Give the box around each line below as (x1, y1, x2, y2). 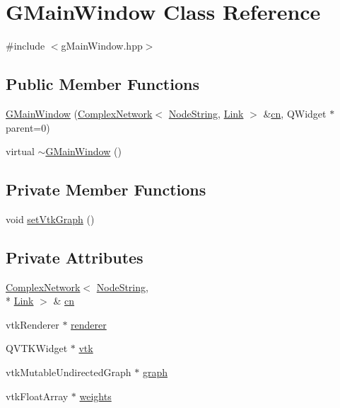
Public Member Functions (6, 73, 199, 95)
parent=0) (6, 120, 50, 135)
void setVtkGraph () (6, 211, 95, 226)
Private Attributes (6, 246, 143, 268)
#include (6, 38, 45, 53)
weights (79, 388, 112, 403)
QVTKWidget (6, 341, 68, 356)
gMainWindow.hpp (61, 38, 143, 53)
